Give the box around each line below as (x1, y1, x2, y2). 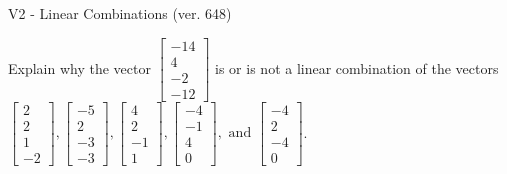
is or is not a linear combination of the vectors (215, 57, 499, 78)
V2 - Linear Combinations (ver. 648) (8, 3, 232, 23)
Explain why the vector (8, 57, 151, 78)
